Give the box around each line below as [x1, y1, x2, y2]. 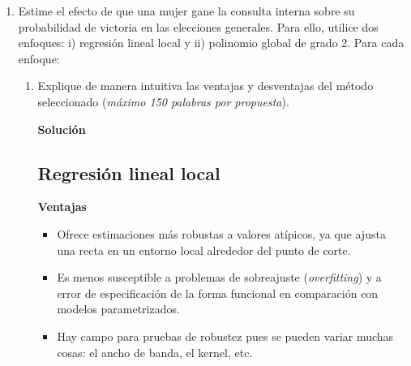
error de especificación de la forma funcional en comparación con [57, 284, 379, 301]
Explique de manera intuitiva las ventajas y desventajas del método [37, 77, 374, 94]
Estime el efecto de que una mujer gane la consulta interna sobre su [18, 2, 355, 19]
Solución [37, 120, 86, 137]
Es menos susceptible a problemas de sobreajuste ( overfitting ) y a [57, 269, 382, 286]
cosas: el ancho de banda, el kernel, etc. [57, 343, 253, 360]
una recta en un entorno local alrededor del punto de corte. [57, 241, 351, 258]
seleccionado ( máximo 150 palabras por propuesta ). [37, 93, 289, 110]
